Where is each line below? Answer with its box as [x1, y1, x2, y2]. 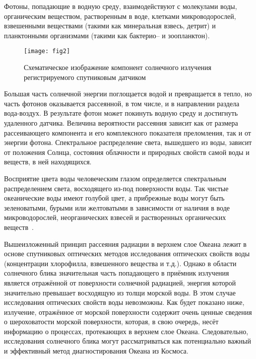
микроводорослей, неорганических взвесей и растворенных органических [4, 212, 226, 222]
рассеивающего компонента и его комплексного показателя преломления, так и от [4, 127, 251, 138]
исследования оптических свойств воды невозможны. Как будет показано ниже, [4, 297, 245, 307]
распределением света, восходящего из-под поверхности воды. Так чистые [4, 183, 229, 193]
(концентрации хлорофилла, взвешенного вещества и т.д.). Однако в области [4, 258, 237, 268]
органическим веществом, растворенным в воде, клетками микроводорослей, [4, 10, 236, 21]
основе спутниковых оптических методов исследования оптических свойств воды [4, 248, 250, 259]
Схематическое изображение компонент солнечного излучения [24, 62, 212, 72]
